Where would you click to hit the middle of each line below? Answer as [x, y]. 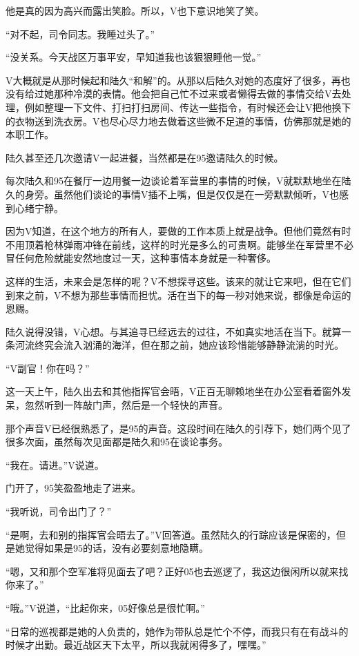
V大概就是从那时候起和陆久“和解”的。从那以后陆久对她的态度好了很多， [168, 80]
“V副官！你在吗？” [48, 368]
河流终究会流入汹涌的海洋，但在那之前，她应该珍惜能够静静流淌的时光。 [179, 345]
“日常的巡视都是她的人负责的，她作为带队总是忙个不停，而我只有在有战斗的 [177, 631]
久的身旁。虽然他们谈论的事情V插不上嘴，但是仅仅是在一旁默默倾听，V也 [172, 194]
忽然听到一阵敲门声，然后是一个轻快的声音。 [126, 405]
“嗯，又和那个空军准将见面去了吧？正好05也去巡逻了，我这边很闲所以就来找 [177, 571]
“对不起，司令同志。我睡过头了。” [80, 33]
